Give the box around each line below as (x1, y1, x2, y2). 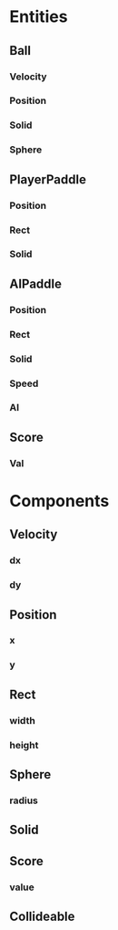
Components (9, 490, 110, 511)
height (9, 738, 39, 751)
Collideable (9, 909, 75, 925)
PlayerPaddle (9, 172, 86, 187)
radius (9, 794, 39, 807)
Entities (9, 6, 68, 27)
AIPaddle (9, 276, 62, 291)
